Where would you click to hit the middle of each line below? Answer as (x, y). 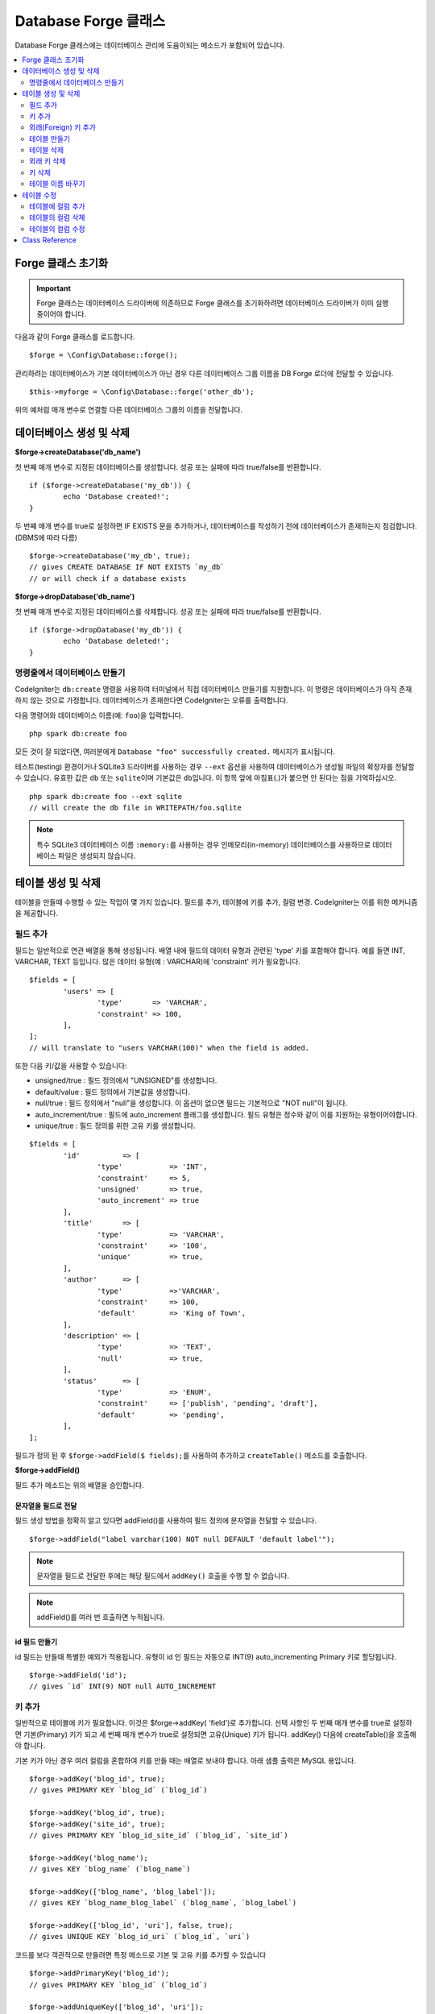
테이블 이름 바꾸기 (57, 184)
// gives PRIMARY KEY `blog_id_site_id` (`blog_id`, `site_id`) (159, 1835)
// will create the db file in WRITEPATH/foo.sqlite (135, 807)
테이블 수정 (39, 195)
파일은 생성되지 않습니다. (97, 856)
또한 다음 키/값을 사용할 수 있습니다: (71, 1066)
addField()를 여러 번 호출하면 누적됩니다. (101, 1617)
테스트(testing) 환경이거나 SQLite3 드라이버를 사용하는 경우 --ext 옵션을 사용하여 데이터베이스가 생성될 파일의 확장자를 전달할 (215, 766)
